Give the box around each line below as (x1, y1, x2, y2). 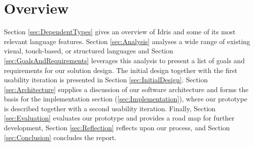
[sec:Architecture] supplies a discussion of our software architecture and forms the (4, 84, 249, 94)
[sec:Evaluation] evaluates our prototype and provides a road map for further (4, 113, 234, 123)
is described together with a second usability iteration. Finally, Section (4, 103, 216, 113)
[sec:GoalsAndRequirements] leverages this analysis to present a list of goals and (4, 55, 245, 65)
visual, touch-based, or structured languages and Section (4, 46, 173, 56)
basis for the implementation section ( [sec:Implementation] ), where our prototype (4, 94, 248, 104)
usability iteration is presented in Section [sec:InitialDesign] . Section (4, 74, 208, 85)
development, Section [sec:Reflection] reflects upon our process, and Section (4, 122, 230, 133)
